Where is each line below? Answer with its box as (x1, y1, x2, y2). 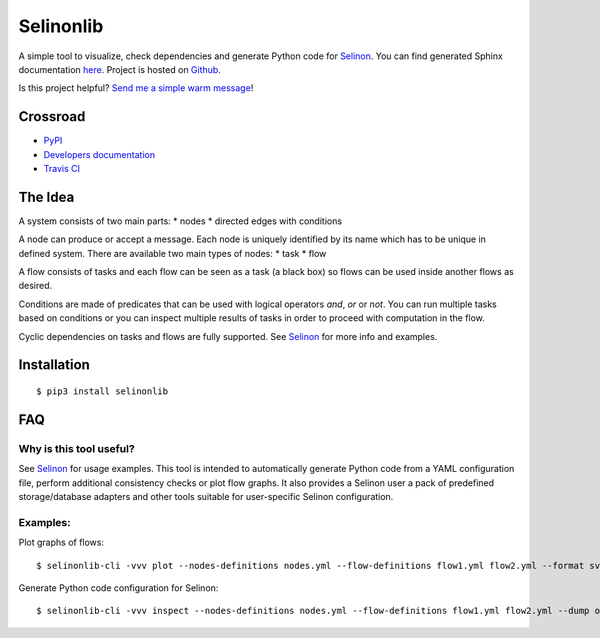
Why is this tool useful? (18, 441, 135, 455)
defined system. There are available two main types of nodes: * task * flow (18, 247, 327, 259)
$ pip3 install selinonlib (36, 386, 169, 397)
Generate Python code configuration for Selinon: (18, 581, 219, 594)
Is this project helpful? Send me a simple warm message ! (18, 82, 254, 94)
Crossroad (18, 108, 86, 125)
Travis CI (43, 163, 80, 175)
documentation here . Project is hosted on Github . (18, 63, 222, 75)
